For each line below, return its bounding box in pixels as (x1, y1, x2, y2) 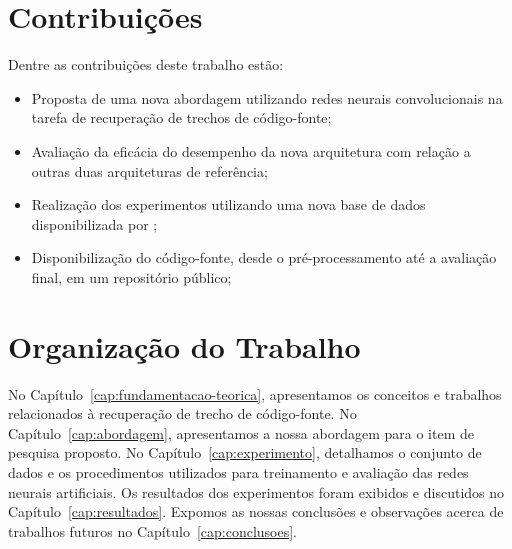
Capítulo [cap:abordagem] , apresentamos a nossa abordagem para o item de (8, 422, 474, 443)
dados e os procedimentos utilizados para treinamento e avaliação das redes (8, 461, 469, 482)
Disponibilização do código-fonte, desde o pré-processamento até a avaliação (31, 247, 497, 268)
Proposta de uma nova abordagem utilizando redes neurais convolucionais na (31, 87, 503, 108)
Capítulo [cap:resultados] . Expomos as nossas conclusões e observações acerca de (8, 501, 504, 522)
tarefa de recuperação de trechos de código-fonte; (31, 107, 332, 128)
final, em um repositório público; (31, 266, 232, 287)
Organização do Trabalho (8, 325, 361, 366)
